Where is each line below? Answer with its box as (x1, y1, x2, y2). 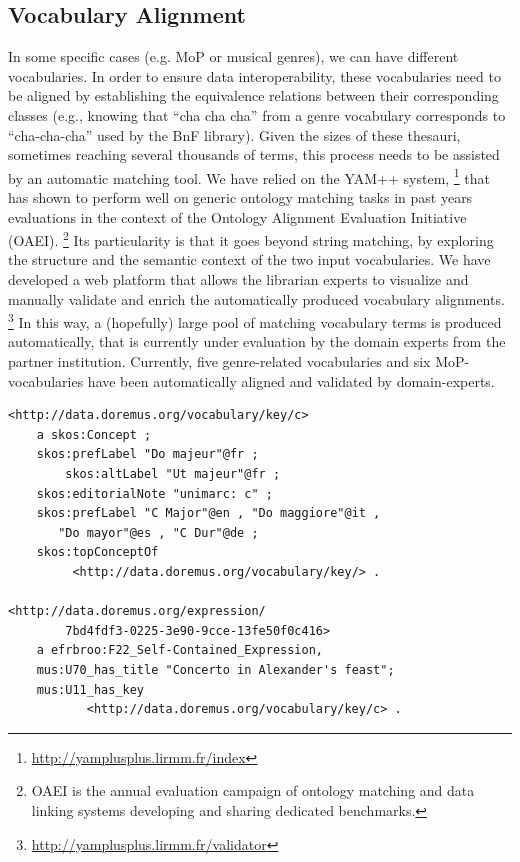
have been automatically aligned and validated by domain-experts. (87, 370, 495, 391)
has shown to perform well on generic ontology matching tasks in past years (8, 187, 473, 208)
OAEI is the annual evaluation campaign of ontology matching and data (31, 780, 475, 801)
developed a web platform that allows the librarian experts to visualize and (8, 269, 469, 290)
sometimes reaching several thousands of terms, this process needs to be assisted (8, 144, 500, 165)
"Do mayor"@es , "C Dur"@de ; (58, 525, 259, 540)
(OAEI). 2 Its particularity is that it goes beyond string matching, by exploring (8, 227, 494, 250)
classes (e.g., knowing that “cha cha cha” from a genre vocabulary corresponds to (8, 104, 506, 125)
